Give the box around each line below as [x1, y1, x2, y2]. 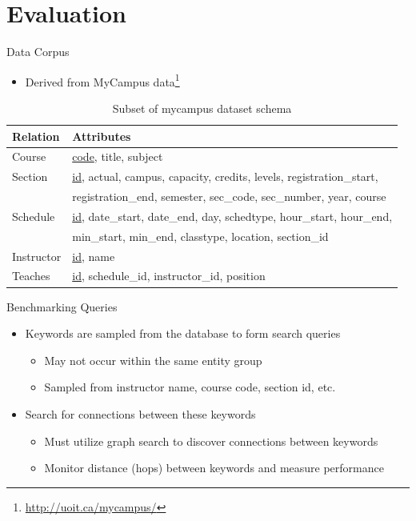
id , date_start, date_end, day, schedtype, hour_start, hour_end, [72, 207, 393, 224]
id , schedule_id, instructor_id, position [72, 267, 266, 284]
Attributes [72, 127, 131, 144]
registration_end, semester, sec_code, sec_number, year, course [72, 188, 386, 205]
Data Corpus [6, 43, 70, 60]
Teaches [12, 267, 50, 284]
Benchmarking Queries [6, 298, 118, 315]
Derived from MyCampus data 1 [25, 70, 180, 90]
